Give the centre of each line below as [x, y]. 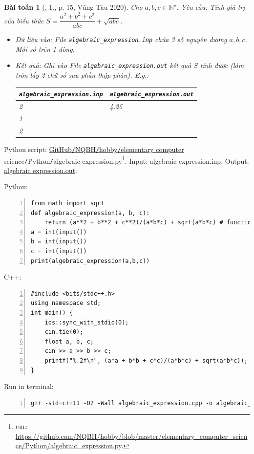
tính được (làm [222, 65]
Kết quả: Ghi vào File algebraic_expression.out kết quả [103, 65]
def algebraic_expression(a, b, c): [90, 213]
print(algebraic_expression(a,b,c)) [90, 261]
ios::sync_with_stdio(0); [87, 322]
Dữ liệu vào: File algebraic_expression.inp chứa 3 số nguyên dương [121, 39]
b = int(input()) [59, 242]
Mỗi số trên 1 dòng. [45, 49]
